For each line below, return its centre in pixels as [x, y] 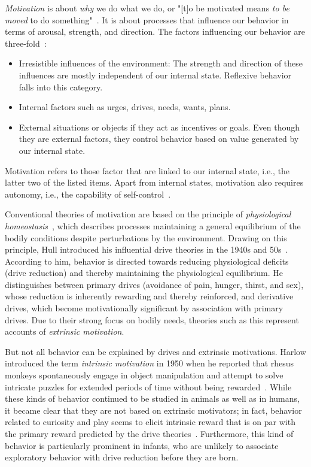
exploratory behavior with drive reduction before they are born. [122, 457]
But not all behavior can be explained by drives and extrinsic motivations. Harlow [155, 351]
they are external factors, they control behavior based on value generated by [159, 139]
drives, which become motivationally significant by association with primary [144, 308]
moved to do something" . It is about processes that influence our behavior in [147, 19]
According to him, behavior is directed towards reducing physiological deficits [147, 261]
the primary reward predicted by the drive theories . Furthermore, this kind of [149, 433]
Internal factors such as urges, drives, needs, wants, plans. [125, 107]
